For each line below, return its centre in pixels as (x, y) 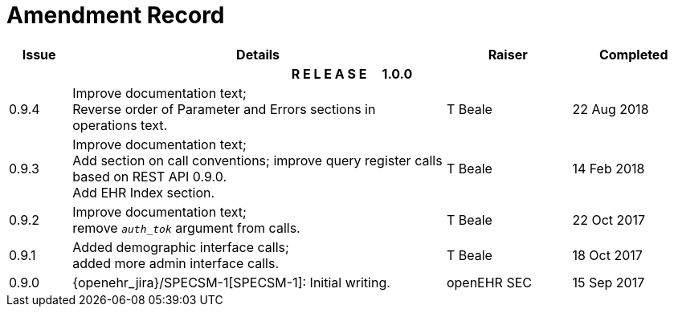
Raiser (508, 54)
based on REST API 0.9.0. (150, 176)
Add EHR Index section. (144, 192)
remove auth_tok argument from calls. (186, 228)
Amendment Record (116, 15)
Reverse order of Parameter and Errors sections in (224, 109)
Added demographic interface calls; (181, 247)
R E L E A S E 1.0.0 (352, 73)
